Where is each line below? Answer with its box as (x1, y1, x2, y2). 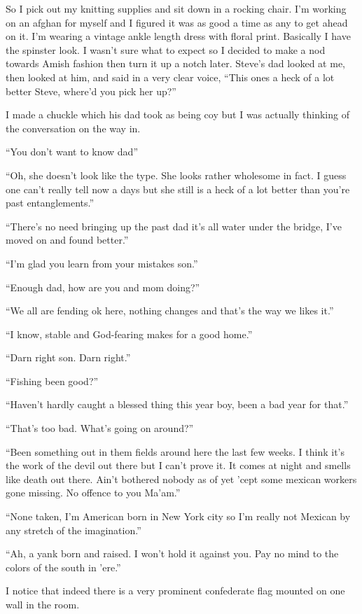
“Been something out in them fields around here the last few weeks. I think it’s (6, 444, 345, 459)
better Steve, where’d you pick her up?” (6, 83, 176, 98)
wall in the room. (6, 597, 80, 611)
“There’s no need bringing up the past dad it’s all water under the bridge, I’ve (6, 218, 342, 233)
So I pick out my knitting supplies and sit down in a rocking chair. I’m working (6, 1, 347, 15)
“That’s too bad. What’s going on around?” (6, 421, 194, 435)
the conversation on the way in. (6, 120, 141, 135)
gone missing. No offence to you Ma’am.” (6, 485, 181, 500)
